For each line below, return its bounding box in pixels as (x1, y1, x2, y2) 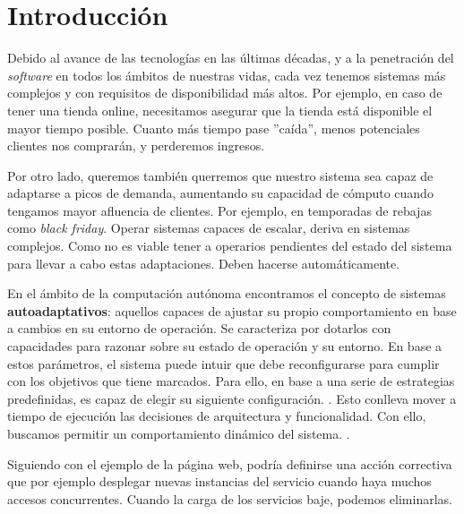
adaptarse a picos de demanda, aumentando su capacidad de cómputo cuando (7, 184, 434, 202)
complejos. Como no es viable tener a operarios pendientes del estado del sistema (7, 236, 452, 255)
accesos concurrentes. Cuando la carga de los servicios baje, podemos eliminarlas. (7, 489, 452, 508)
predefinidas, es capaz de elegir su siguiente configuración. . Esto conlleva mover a (7, 389, 457, 407)
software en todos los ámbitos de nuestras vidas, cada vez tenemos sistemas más (7, 65, 446, 84)
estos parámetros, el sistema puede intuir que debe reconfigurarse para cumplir (7, 354, 440, 373)
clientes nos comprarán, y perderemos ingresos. (7, 136, 265, 155)
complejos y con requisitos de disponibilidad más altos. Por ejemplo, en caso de (7, 83, 443, 102)
